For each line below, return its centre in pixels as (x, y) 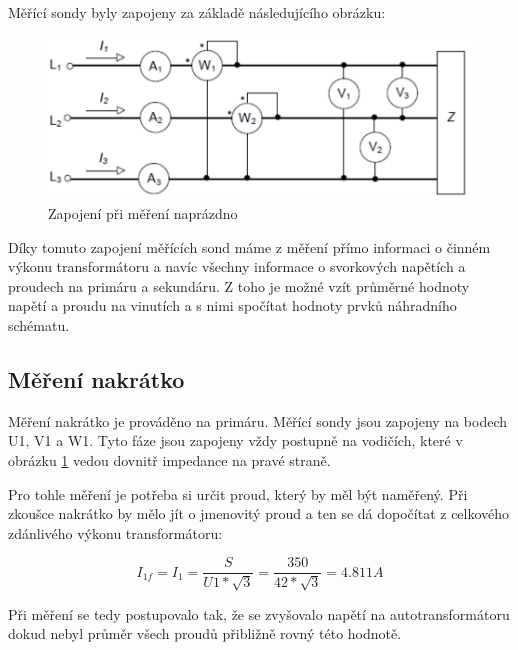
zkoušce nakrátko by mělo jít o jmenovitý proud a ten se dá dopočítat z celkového (259, 513)
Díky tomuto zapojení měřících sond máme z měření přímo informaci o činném (249, 246)
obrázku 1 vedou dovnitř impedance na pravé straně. (169, 460)
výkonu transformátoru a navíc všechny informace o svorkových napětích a (237, 266)
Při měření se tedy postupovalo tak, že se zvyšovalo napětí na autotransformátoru (259, 613)
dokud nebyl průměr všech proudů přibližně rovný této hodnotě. (205, 633)
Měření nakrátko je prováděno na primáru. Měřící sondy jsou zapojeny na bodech (257, 420)
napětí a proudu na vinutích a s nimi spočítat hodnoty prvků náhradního (232, 305)
